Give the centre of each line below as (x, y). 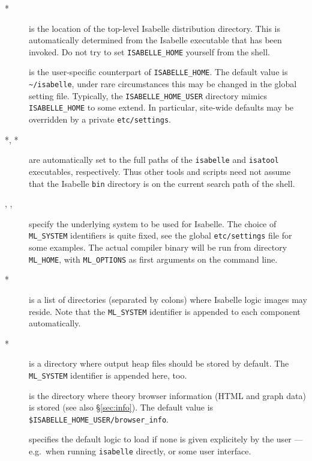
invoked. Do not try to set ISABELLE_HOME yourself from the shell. (150, 51)
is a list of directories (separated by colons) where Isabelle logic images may (168, 299)
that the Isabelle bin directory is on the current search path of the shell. (162, 183)
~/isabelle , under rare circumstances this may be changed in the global (163, 84)
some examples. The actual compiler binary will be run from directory (158, 247)
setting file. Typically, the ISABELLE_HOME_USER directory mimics (148, 95)
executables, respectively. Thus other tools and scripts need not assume (160, 171)
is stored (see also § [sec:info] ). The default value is (121, 407)
